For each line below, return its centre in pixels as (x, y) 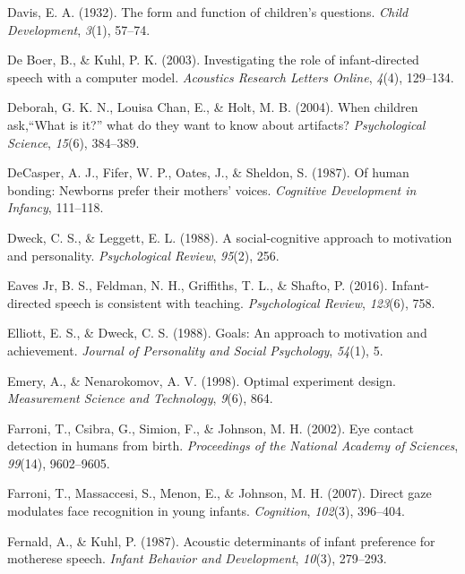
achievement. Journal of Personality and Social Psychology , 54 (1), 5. (195, 350)
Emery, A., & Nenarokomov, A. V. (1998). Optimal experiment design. (202, 380)
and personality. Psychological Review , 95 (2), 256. (143, 255)
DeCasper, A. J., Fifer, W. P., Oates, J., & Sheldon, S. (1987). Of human (208, 172)
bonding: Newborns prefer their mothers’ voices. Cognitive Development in (212, 189)
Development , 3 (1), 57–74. (79, 29)
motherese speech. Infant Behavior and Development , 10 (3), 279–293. (197, 558)
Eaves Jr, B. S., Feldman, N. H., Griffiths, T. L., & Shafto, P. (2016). (198, 285)
